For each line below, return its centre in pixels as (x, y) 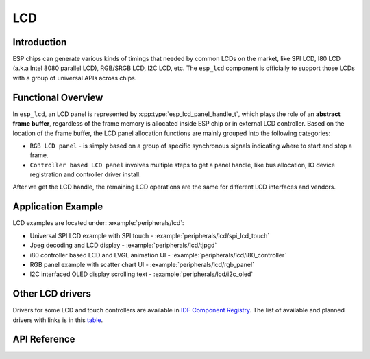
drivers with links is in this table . (58, 320)
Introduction (40, 42)
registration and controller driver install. (86, 174)
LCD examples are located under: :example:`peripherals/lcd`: (98, 223)
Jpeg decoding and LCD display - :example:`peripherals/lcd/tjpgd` (123, 245)
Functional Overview (58, 97)
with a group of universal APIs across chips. (75, 78)
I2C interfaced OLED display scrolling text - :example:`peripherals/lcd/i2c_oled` (141, 274)
